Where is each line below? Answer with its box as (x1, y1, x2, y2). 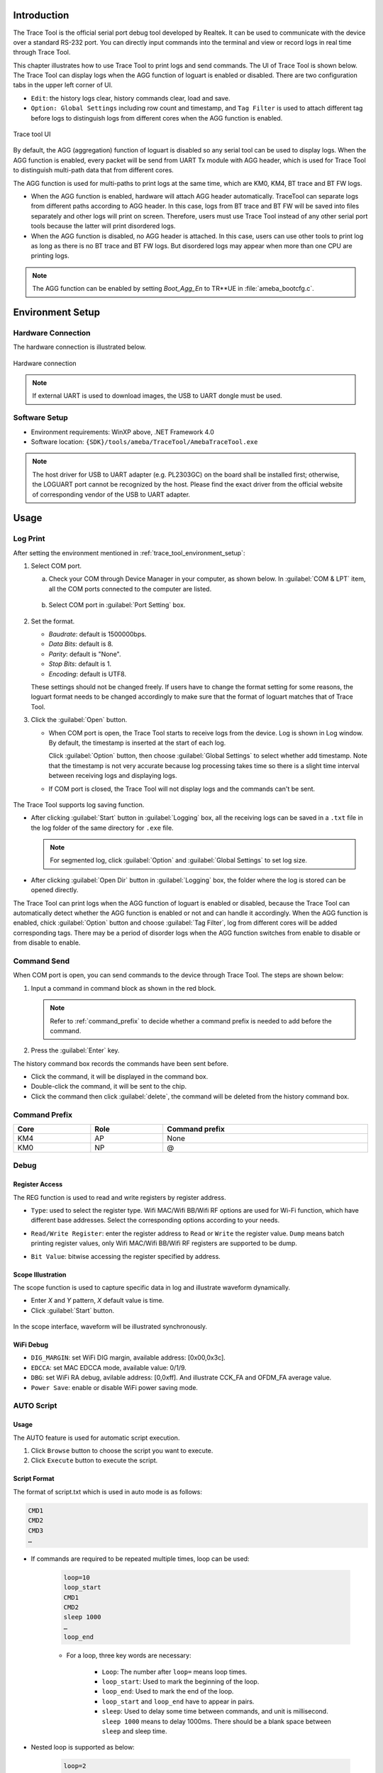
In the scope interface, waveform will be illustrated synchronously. (13, 1323, 208, 1331)
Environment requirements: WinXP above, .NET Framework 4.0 (30, 428, 214, 436)
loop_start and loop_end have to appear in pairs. (101, 1697, 255, 1706)
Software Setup (13, 413, 69, 423)
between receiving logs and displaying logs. (48, 772, 177, 780)
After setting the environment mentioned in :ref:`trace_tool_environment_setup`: (13, 548, 245, 557)
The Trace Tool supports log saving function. (13, 800, 145, 808)
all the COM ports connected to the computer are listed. (48, 584, 212, 593)
